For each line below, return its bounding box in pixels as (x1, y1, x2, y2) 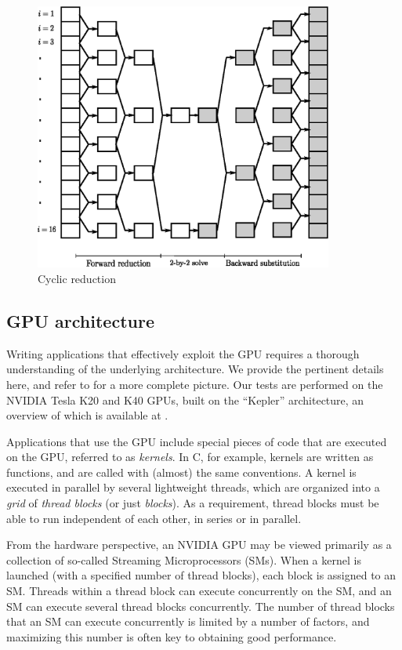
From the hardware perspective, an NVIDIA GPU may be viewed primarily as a (6, 536, 392, 553)
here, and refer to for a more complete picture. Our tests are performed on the (6, 376, 383, 392)
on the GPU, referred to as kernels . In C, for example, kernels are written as (6, 448, 374, 465)
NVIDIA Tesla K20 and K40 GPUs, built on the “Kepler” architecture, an (6, 391, 364, 408)
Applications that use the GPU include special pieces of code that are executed (6, 433, 387, 449)
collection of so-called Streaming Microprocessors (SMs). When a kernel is (6, 551, 361, 568)
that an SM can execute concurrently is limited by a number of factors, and (6, 613, 370, 630)
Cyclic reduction (38, 270, 116, 286)
